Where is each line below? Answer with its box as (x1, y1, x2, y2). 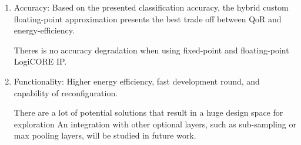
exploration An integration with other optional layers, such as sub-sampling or (14, 117, 296, 130)
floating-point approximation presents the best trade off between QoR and (14, 12, 282, 25)
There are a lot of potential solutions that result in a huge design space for (14, 106, 283, 119)
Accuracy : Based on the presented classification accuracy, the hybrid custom (14, 1, 289, 13)
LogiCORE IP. (14, 55, 67, 68)
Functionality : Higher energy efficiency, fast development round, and (14, 75, 260, 87)
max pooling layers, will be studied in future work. (14, 129, 196, 141)
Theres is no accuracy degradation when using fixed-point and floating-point (14, 43, 289, 56)
